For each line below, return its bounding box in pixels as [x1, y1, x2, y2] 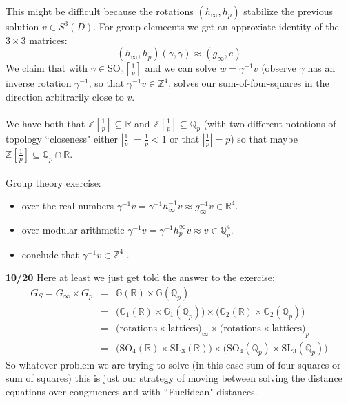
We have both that [6, 116, 85, 130]
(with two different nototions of [203, 116, 336, 130]
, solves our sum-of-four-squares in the [168, 76, 329, 90]
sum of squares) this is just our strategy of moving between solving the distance [6, 371, 342, 385]
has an [307, 61, 336, 75]
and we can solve [145, 61, 216, 75]
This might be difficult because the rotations [6, 4, 194, 18]
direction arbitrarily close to [6, 89, 124, 103]
